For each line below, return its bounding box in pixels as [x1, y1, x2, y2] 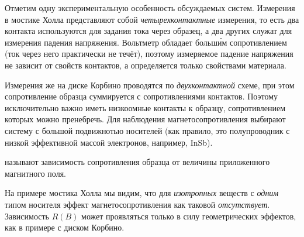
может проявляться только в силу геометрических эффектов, [81, 209, 296, 222]
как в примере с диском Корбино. [5, 221, 125, 233]
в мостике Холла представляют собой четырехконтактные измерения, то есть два [5, 13, 299, 25]
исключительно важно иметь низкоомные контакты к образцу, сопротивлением [5, 101, 286, 114]
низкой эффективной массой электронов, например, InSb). [5, 136, 213, 148]
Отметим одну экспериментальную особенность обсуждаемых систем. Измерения [5, 2, 295, 13]
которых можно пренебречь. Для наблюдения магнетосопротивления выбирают [5, 113, 286, 125]
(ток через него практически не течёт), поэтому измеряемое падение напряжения [5, 47, 293, 60]
